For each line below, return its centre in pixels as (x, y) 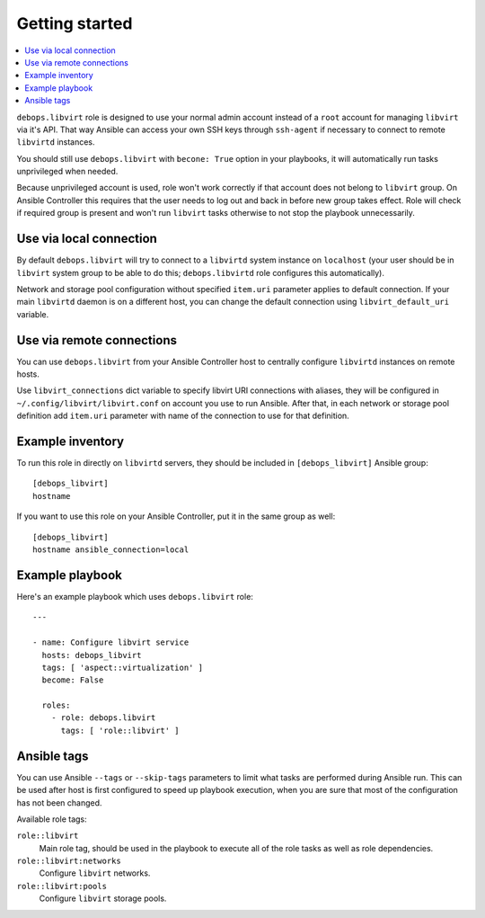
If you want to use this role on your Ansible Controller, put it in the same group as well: (176, 516)
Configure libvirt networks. (95, 873)
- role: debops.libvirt (103, 718)
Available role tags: (52, 819)
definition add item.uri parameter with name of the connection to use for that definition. (183, 416)
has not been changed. (59, 802)
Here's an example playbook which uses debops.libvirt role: (135, 596)
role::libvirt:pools (62, 886)
